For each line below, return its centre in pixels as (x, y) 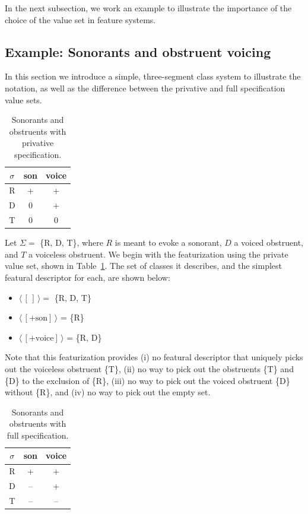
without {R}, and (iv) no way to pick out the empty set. (108, 392)
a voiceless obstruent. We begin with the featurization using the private (158, 254)
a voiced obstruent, (269, 242)
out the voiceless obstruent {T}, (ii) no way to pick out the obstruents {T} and (149, 368)
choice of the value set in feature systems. (80, 19)
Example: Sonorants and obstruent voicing (138, 51)
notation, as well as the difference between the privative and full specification (145, 88)
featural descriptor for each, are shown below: (88, 277)
